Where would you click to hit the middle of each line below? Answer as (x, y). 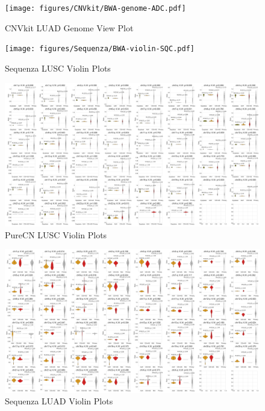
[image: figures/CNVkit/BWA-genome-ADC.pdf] (95, 8)
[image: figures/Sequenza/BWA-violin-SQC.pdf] (100, 49)
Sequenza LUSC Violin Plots (58, 68)
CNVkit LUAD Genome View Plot (69, 27)
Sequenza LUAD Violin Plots (59, 401)
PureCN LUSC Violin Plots (56, 234)
